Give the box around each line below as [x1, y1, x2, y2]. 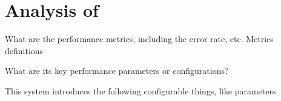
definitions [5, 44, 44, 57]
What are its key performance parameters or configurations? [5, 64, 229, 77]
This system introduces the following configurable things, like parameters [5, 84, 276, 97]
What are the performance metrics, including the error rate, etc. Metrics [5, 32, 274, 45]
